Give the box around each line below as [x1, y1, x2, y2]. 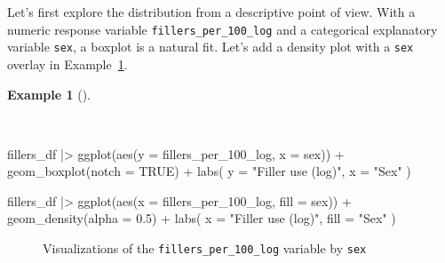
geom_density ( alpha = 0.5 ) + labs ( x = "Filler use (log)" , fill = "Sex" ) [7, 209, 396, 227]
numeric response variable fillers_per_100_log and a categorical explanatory [7, 20, 438, 38]
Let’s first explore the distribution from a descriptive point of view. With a [7, 3, 416, 20]
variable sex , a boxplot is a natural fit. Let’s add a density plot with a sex [7, 37, 414, 56]
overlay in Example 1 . [7, 54, 128, 73]
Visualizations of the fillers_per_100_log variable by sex [43, 239, 367, 258]
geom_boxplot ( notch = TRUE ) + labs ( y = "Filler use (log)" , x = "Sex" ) [7, 162, 411, 180]
